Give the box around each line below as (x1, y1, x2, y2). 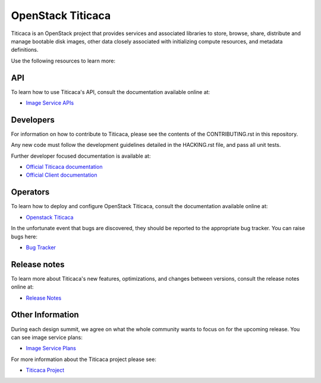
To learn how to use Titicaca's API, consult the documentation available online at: (11, 88, 210, 95)
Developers (11, 115, 55, 125)
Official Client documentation (26, 171, 97, 178)
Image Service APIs (26, 99, 74, 106)
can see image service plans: (11, 334, 83, 341)
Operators (11, 187, 50, 197)
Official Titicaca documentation (26, 164, 103, 171)
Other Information (11, 310, 80, 320)
